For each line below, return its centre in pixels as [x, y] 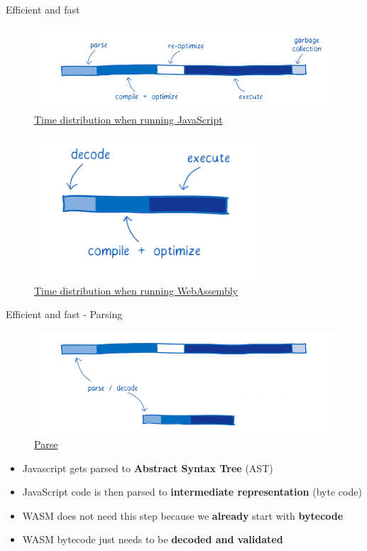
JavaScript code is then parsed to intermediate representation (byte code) [192, 492]
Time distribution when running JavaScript [128, 120]
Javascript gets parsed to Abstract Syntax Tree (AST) [148, 468]
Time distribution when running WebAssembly [136, 290]
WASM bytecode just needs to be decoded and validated [153, 539]
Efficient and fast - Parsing [64, 314]
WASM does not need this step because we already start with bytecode [183, 515]
